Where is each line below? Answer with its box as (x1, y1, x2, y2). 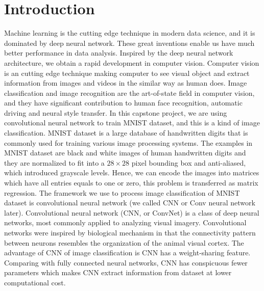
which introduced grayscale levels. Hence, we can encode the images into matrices (4, 167, 259, 178)
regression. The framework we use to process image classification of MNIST (4, 187, 240, 198)
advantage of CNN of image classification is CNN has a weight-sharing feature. (4, 247, 251, 258)
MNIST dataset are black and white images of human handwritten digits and (4, 147, 246, 158)
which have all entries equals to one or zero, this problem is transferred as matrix (4, 177, 258, 188)
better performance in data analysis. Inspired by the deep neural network (4, 47, 233, 58)
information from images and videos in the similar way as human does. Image (4, 77, 247, 88)
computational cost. (4, 277, 66, 287)
